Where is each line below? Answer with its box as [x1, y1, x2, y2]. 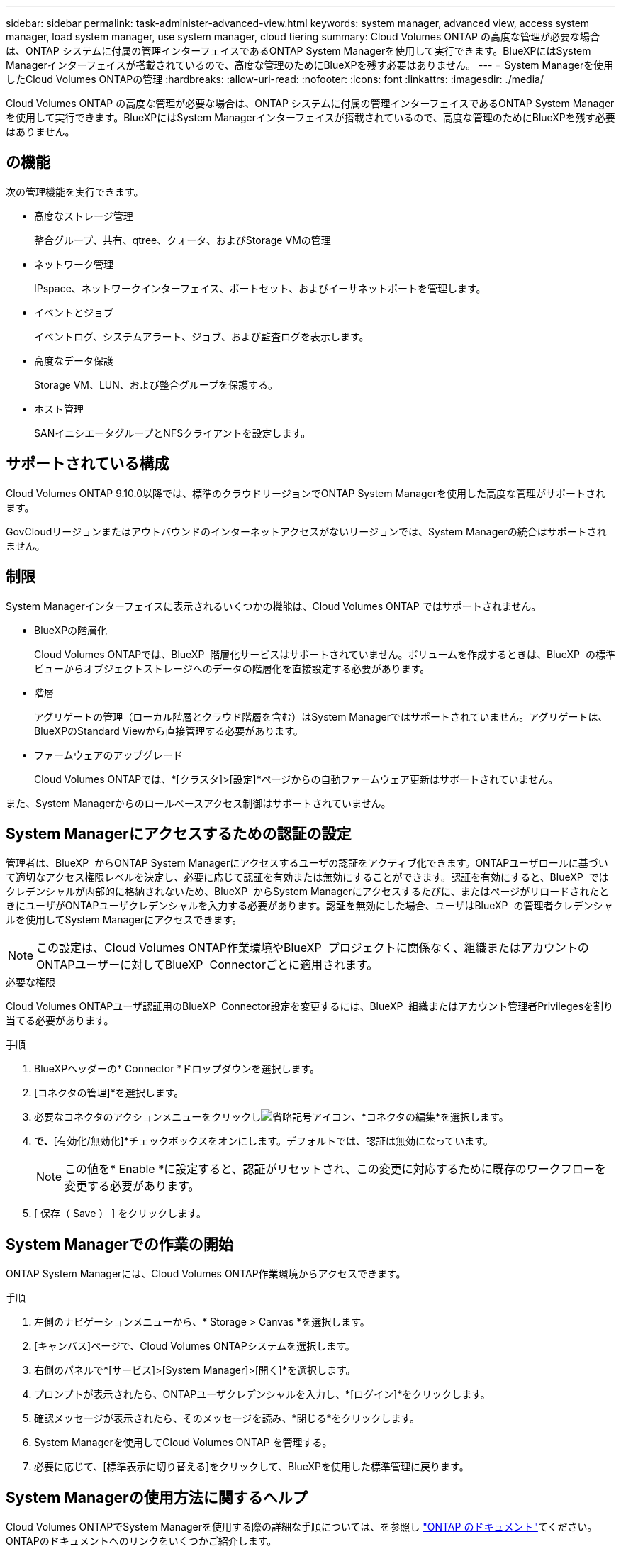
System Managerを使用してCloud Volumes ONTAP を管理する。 [34, 1436, 332, 1449]
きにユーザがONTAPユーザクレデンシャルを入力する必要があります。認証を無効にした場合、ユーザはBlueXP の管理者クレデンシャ [6, 899, 613, 912]
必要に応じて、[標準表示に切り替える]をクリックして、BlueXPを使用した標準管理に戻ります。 [34, 1460, 469, 1473]
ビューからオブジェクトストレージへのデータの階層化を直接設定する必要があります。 [34, 662, 430, 674]
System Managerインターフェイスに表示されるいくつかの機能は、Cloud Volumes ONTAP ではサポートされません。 [6, 599, 542, 612]
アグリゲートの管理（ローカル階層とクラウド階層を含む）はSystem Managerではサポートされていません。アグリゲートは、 [34, 710, 608, 723]
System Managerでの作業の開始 [6, 1235, 233, 1253]
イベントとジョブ [34, 306, 113, 318]
